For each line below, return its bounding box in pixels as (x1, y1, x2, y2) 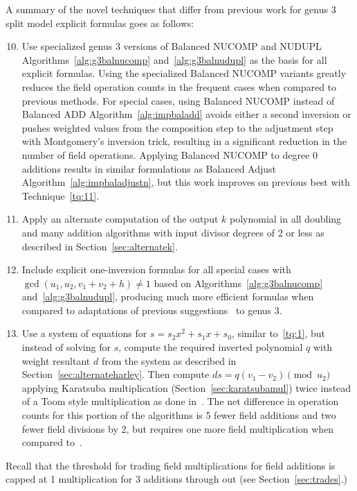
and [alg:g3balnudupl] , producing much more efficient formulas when (21, 289, 314, 304)
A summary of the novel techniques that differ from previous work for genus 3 (6, 2, 336, 16)
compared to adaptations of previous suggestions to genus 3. (21, 302, 282, 317)
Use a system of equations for (21, 326, 147, 341)
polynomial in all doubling (230, 212, 342, 226)
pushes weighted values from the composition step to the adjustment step (21, 120, 333, 135)
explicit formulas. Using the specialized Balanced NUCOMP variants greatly (21, 66, 347, 80)
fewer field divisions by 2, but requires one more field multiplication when (21, 421, 334, 436)
